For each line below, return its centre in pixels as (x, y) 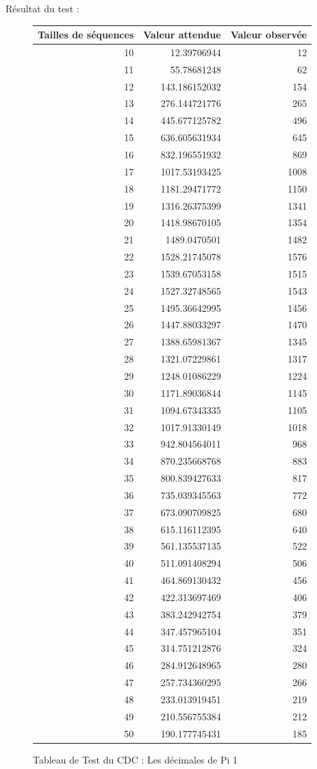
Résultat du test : (42, 8)
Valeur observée (269, 35)
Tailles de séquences (86, 35)
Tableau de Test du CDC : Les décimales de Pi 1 (136, 759)
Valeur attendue (182, 35)
